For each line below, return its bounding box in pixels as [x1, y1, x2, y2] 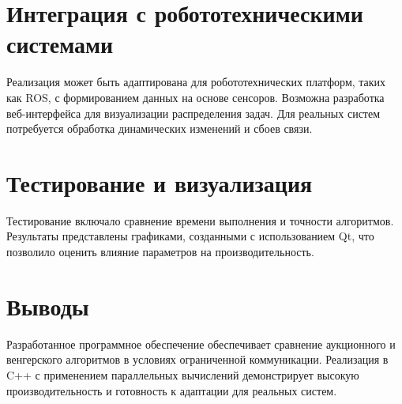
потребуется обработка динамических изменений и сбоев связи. [6, 120, 313, 137]
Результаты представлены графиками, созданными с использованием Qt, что [6, 228, 374, 244]
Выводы [6, 289, 89, 322]
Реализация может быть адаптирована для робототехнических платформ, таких [6, 74, 386, 90]
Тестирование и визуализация [6, 166, 313, 198]
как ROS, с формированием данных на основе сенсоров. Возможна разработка [6, 89, 385, 105]
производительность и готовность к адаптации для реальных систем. [6, 382, 337, 398]
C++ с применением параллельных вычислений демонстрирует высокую [6, 366, 359, 383]
